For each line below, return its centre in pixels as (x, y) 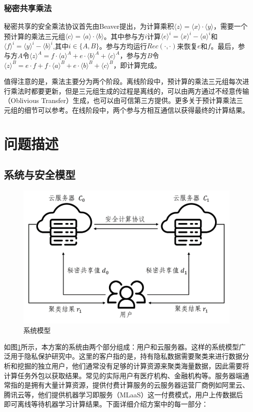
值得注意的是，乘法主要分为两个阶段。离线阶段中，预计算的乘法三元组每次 (123, 81)
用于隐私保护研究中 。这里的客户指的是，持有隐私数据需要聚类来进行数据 (126, 356)
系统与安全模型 (40, 175)
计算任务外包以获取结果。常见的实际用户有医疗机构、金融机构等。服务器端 (123, 375)
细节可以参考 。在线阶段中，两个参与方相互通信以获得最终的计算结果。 (136, 110)
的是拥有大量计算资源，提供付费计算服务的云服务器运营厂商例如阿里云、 (133, 385)
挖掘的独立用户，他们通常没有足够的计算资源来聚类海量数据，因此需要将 (133, 366)
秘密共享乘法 (28, 8)
